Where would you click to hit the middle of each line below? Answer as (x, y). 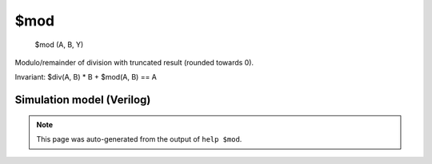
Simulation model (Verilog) (83, 100)
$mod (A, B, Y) (59, 45)
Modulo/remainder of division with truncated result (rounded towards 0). (134, 62)
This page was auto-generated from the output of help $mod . (139, 139)
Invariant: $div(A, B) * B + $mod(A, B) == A (86, 77)
